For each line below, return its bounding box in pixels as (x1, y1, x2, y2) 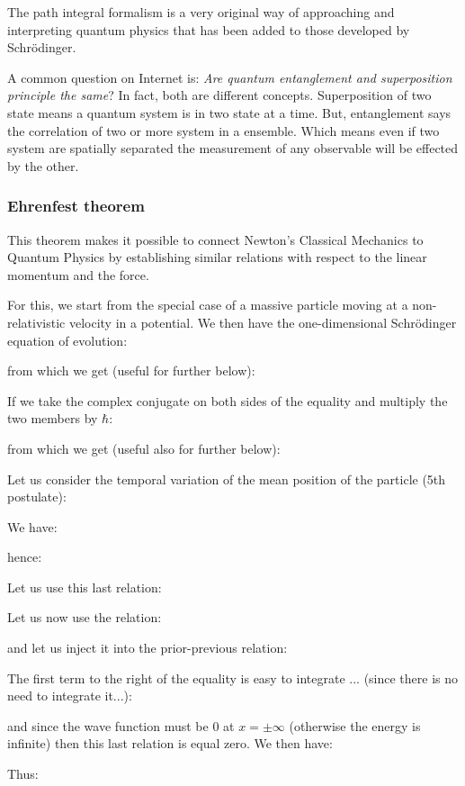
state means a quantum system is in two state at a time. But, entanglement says (7, 103, 452, 122)
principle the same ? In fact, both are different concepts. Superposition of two (7, 86, 432, 104)
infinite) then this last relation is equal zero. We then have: (7, 734, 333, 753)
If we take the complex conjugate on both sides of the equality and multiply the (7, 391, 448, 410)
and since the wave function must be (7, 716, 209, 735)
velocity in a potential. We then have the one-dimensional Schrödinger (68, 312, 457, 331)
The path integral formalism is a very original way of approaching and (7, 3, 395, 21)
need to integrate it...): (7, 686, 132, 705)
